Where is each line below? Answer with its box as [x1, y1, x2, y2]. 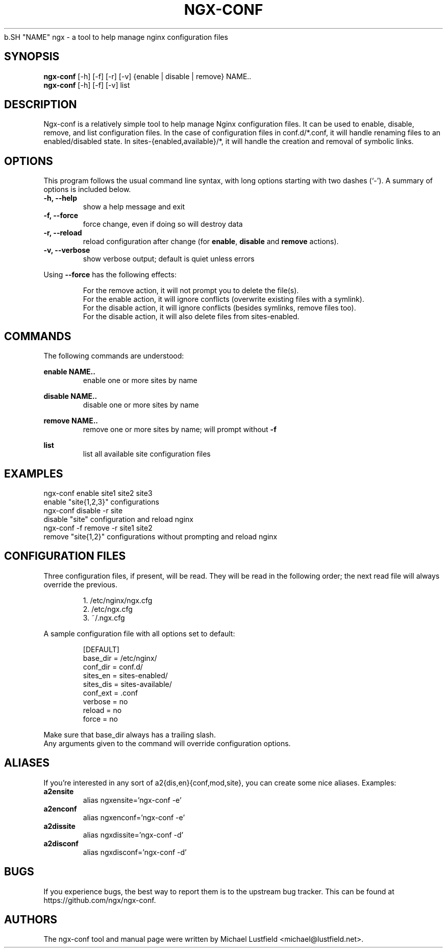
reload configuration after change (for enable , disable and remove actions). [83, 237, 339, 246]
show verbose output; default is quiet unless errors [83, 254, 255, 264]
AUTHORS [4, 913, 58, 926]
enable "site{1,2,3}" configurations [43, 497, 159, 506]
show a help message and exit [83, 202, 185, 211]
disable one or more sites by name [83, 400, 199, 410]
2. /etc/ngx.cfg [83, 604, 133, 613]
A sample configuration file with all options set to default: [43, 629, 235, 638]
